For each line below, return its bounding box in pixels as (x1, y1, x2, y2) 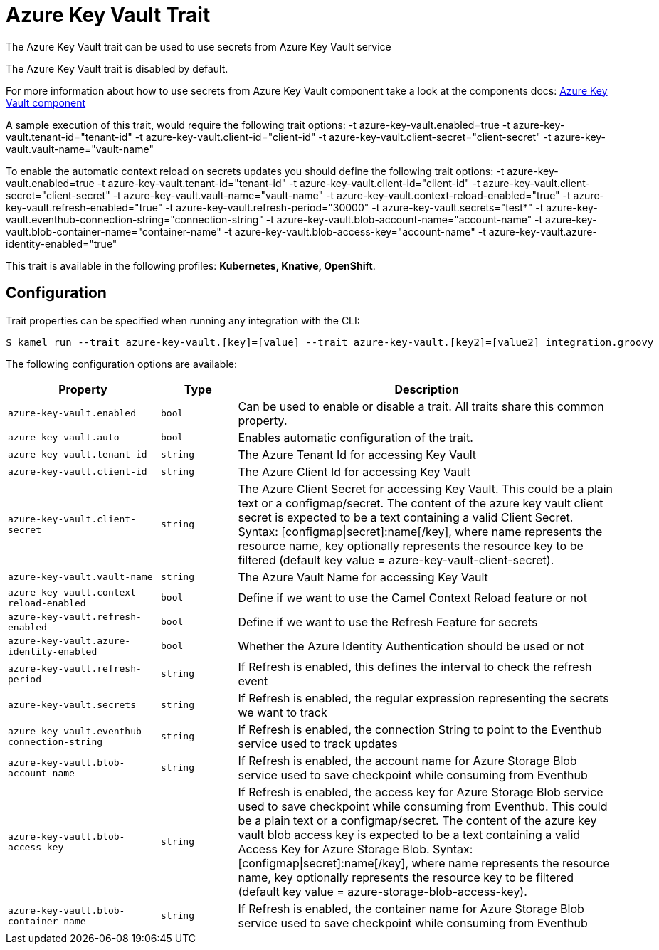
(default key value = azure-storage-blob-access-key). (238, 884, 527, 899)
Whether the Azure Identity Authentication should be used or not (238, 638, 584, 653)
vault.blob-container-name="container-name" (6, 225, 221, 238)
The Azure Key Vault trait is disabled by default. (6, 62, 228, 75)
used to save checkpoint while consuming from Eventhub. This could (238, 798, 608, 813)
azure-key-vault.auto (8, 432, 120, 443)
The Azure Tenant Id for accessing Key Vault (238, 447, 476, 462)
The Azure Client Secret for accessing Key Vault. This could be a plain (238, 481, 613, 496)
